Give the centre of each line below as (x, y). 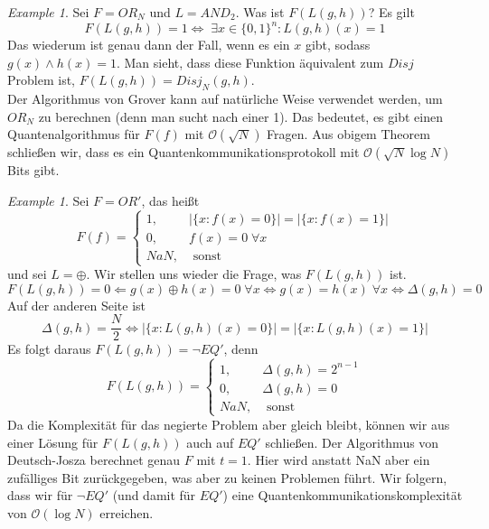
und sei (27, 274)
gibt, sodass (338, 45)
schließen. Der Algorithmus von (352, 442)
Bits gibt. (33, 170)
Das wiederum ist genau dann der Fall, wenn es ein (149, 45)
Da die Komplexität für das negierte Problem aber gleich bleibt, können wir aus (229, 424)
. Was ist (260, 12)
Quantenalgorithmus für (74, 134)
